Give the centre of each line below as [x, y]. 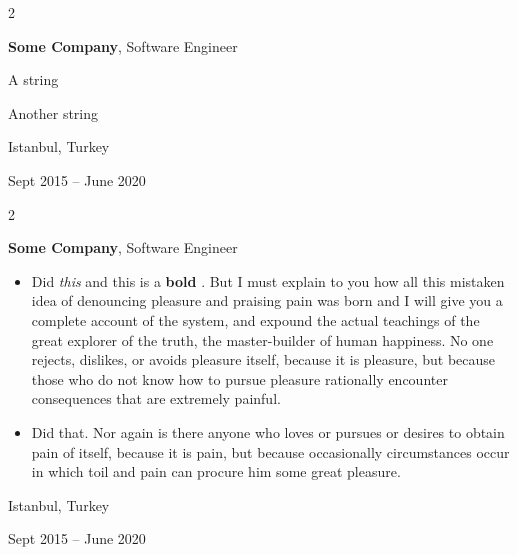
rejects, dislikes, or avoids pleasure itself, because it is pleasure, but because [263, 359]
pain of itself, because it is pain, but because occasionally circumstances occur [270, 451]
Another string [53, 112]
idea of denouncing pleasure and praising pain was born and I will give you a [267, 300]
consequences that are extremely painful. [156, 398]
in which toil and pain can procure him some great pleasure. [216, 471]
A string [33, 79]
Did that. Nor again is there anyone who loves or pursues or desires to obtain [268, 431]
